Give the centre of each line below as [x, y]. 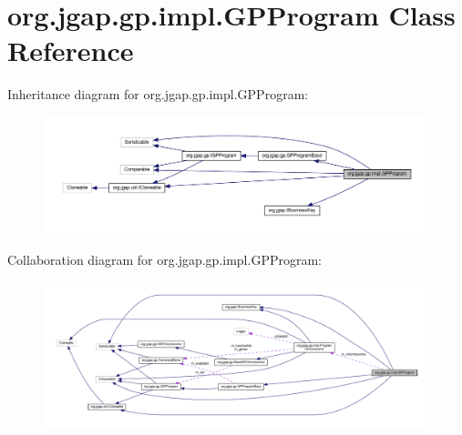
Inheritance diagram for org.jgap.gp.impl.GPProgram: [158, 94]
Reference [71, 51]
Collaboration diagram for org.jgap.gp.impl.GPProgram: [164, 260]
